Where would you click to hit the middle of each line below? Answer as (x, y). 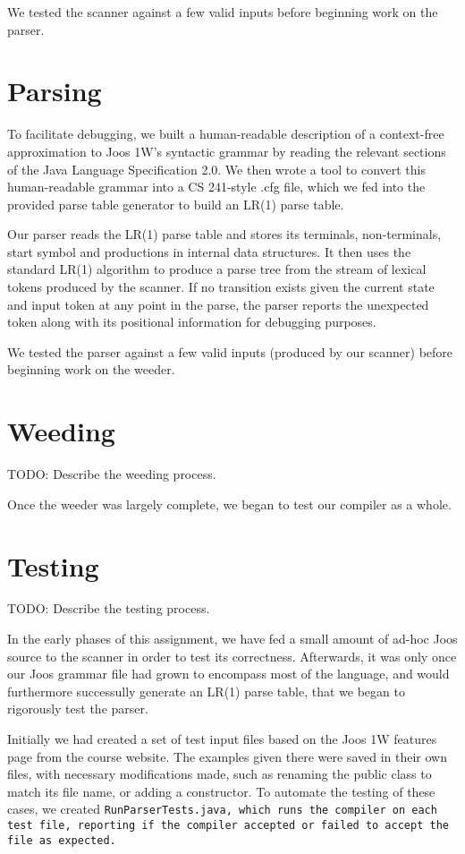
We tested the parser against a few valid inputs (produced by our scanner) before (230, 351)
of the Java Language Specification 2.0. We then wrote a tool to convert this (216, 169)
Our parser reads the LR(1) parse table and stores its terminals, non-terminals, (224, 234)
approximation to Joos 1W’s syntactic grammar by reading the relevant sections (227, 151)
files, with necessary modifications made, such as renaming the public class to (220, 774)
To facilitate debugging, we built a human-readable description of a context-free (226, 134)
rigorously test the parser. (78, 709)
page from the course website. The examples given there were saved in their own (227, 756)
